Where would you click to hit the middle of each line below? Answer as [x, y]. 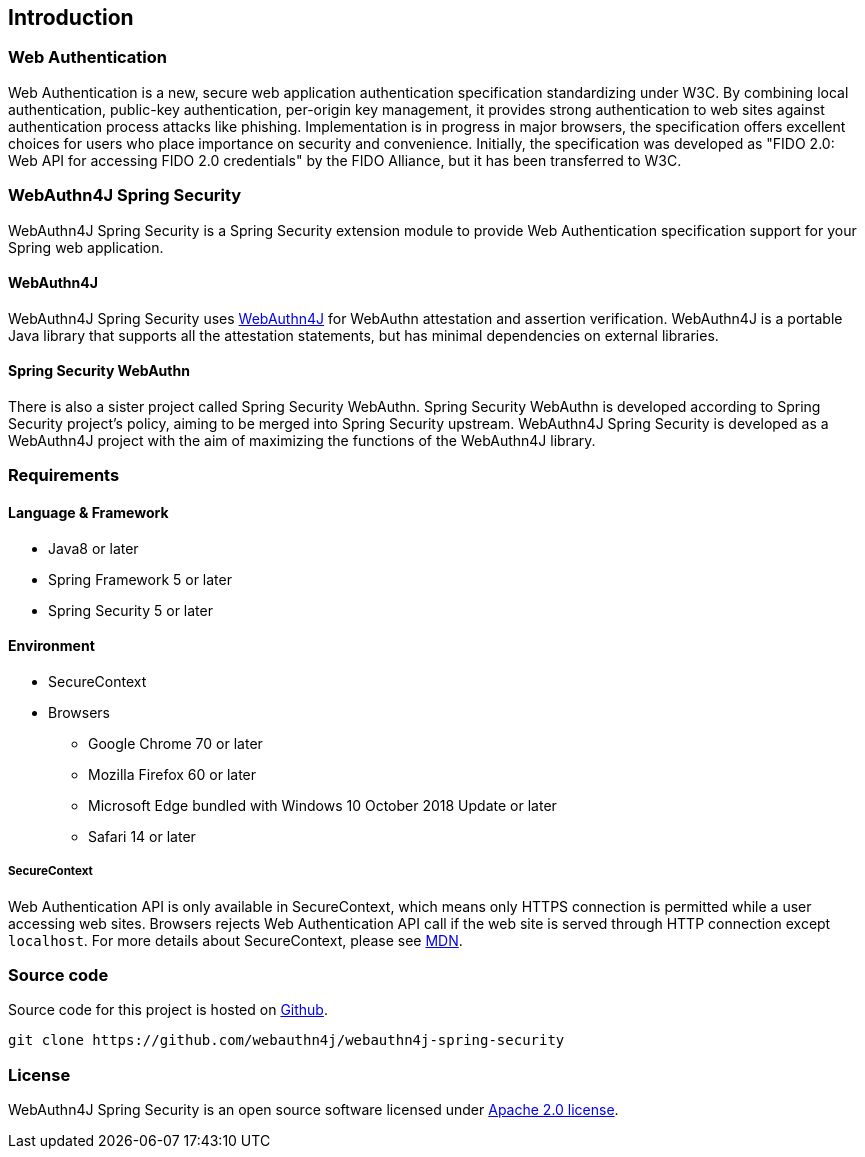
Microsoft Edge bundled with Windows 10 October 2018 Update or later [322, 805]
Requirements [64, 475]
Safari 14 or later [142, 836]
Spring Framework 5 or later [140, 579]
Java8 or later [93, 548]
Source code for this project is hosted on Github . [168, 1010]
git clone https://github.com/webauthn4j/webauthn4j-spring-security [286, 1040]
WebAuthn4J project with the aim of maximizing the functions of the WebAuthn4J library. [302, 440]
